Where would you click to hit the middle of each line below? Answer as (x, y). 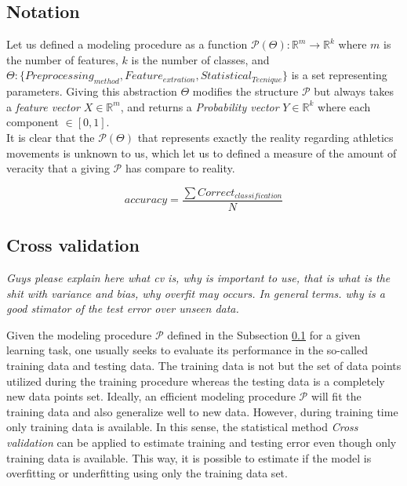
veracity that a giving (58, 168)
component (33, 122)
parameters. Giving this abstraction (92, 91)
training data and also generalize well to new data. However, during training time (202, 411)
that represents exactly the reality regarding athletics (265, 137)
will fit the (336, 396)
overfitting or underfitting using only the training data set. (147, 473)
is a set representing (339, 75)
